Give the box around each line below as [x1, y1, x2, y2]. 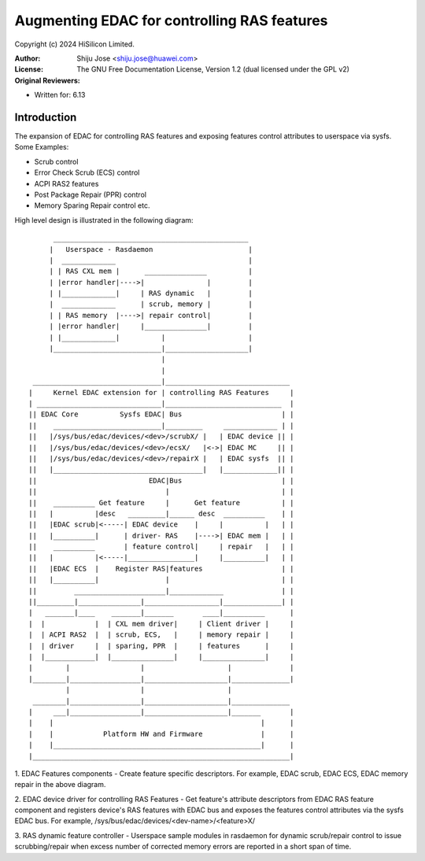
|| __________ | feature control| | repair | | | [28, 542, 294, 551]
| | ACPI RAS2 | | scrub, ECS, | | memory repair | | [28, 630, 294, 639]
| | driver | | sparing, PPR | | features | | [28, 641, 294, 650]
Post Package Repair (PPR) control [34, 190, 147, 199]
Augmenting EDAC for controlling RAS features [14, 12, 328, 29]
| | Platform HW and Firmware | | [28, 729, 294, 738]
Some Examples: [14, 142, 69, 152]
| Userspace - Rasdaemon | [49, 245, 253, 253]
